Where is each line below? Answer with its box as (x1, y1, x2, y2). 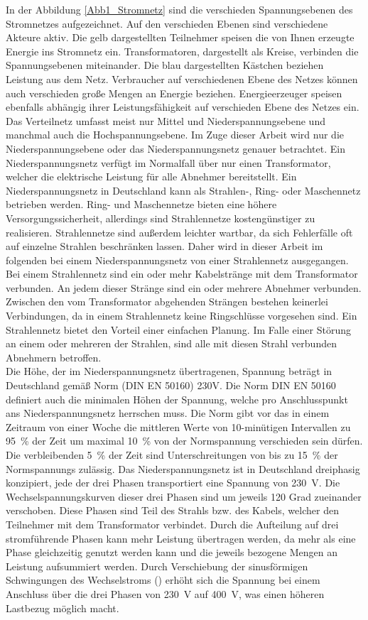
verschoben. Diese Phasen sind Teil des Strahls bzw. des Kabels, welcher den (6, 503, 339, 518)
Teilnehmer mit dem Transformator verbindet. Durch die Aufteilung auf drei (6, 516, 339, 531)
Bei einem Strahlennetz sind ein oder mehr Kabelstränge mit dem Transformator (6, 266, 358, 281)
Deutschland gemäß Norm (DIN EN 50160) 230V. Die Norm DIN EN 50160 (6, 378, 336, 393)
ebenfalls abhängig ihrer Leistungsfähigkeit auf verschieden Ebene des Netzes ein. (6, 99, 359, 114)
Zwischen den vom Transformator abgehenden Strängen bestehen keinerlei (6, 294, 328, 309)
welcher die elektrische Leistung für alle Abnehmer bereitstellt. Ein (6, 169, 297, 184)
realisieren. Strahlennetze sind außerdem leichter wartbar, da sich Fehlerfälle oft (6, 224, 353, 239)
